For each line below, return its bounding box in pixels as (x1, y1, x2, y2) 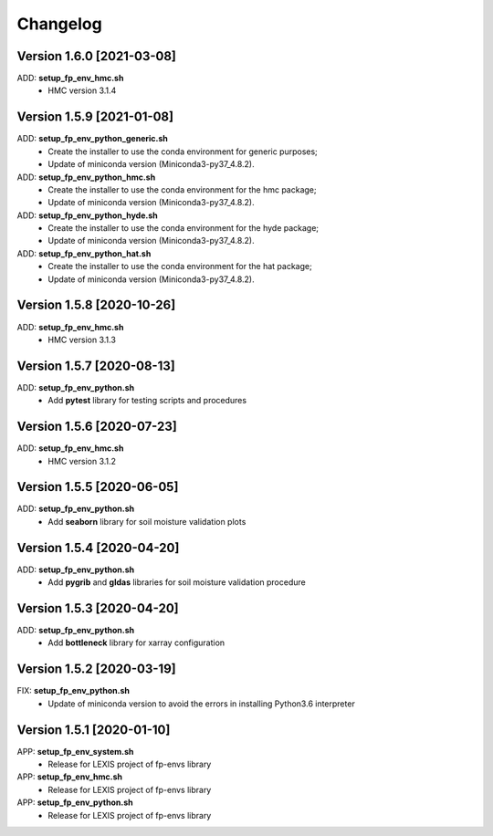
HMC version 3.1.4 (47, 85, 117, 96)
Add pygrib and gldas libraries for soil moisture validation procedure (47, 577, 306, 588)
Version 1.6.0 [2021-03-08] (16, 48, 177, 64)
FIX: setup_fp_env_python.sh (16, 685, 131, 696)
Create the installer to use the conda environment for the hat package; (47, 261, 312, 272)
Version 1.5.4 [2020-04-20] (16, 539, 180, 556)
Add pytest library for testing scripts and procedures (47, 395, 246, 406)
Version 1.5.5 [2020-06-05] (16, 479, 179, 495)
